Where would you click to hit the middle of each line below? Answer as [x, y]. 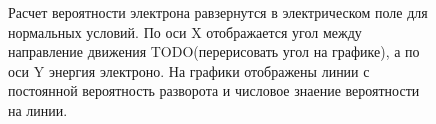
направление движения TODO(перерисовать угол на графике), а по [214, 51]
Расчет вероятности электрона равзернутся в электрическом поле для [218, 12]
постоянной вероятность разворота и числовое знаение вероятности [214, 90]
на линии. [38, 109]
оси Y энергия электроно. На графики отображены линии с [189, 70]
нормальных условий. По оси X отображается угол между [185, 31]
